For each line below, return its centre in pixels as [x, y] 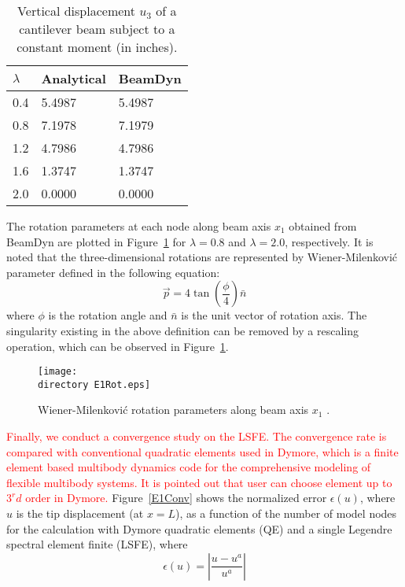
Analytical [74, 78]
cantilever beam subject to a [97, 29]
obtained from [323, 226]
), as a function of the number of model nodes [286, 513]
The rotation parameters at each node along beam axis [139, 226]
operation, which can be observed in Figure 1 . [118, 346]
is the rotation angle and [108, 315]
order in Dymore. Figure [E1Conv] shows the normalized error [176, 498]
